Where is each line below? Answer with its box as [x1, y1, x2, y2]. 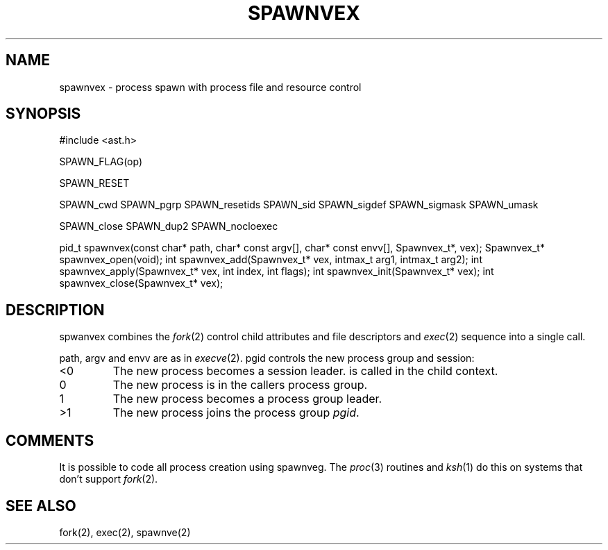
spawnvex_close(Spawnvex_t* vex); [59, 277, 223, 290]
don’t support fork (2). [59, 473, 158, 485]
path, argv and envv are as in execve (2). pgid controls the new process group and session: [59, 352, 475, 365]
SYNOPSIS [6, 105, 81, 123]
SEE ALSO [6, 497, 76, 515]
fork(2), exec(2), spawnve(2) [59, 526, 191, 538]
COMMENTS [6, 431, 94, 449]
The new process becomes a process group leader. [112, 392, 382, 406]
